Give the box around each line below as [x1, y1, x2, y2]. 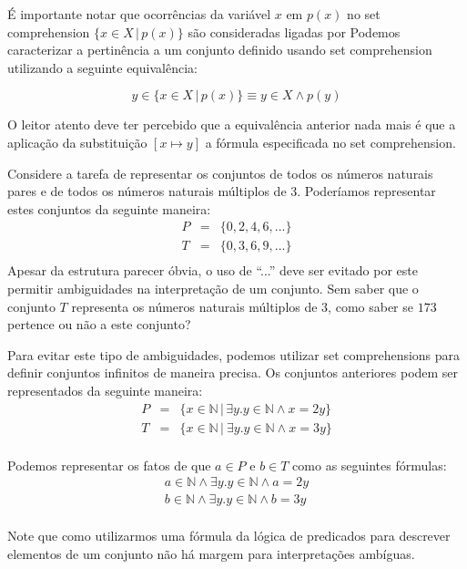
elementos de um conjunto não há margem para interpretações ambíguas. [7, 543, 415, 563]
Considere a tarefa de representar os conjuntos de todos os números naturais [7, 163, 433, 182]
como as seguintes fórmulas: [292, 455, 447, 474]
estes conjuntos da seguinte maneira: [7, 199, 211, 218]
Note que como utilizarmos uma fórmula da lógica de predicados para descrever [7, 526, 451, 545]
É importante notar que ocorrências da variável [7, 5, 271, 23]
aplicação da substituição [7, 132, 147, 151]
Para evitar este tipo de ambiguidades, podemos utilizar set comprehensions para [7, 345, 461, 364]
